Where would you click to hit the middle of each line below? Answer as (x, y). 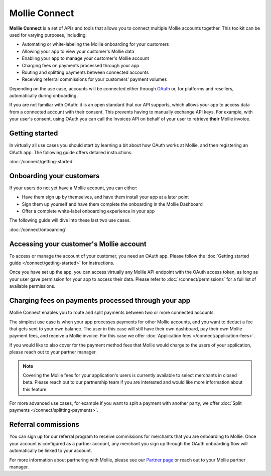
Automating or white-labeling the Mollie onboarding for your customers (95, 44)
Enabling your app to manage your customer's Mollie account (85, 58)
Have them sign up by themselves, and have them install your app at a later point (105, 197)
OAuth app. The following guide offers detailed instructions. (71, 152)
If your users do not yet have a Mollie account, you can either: (73, 188)
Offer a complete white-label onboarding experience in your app (88, 211)
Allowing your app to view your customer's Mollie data (78, 51)
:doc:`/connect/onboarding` (38, 229)
